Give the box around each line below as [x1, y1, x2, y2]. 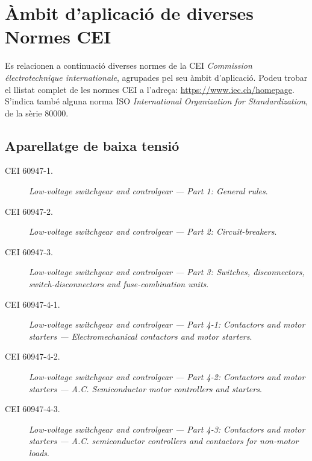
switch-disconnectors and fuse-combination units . [29, 278, 209, 290]
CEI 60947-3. [5, 245, 53, 258]
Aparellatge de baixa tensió [5, 136, 179, 154]
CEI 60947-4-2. [5, 350, 60, 363]
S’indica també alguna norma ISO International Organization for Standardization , [5, 95, 308, 107]
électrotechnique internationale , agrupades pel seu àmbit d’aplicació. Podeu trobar [5, 71, 308, 83]
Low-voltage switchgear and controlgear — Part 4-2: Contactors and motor [29, 370, 305, 383]
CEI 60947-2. [5, 205, 53, 217]
